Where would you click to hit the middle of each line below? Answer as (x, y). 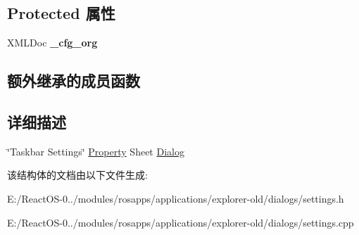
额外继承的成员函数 (74, 81)
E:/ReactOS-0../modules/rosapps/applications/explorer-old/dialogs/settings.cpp (181, 222)
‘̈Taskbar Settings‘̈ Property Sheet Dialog (96, 151)
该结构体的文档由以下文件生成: (77, 175)
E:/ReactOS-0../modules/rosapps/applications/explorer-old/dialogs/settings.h (176, 198)
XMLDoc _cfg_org (52, 43)
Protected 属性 (61, 13)
